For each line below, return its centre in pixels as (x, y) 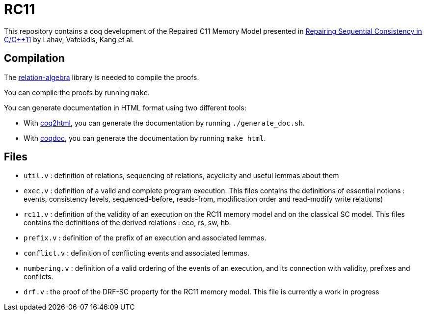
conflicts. (39, 277)
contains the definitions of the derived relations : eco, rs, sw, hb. (127, 223)
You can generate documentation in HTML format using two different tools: (125, 107)
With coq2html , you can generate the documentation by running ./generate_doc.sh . (164, 123)
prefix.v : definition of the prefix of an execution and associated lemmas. (145, 238)
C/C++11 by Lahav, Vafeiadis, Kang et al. (69, 39)
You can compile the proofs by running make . (77, 92)
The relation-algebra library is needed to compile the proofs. (102, 77)
